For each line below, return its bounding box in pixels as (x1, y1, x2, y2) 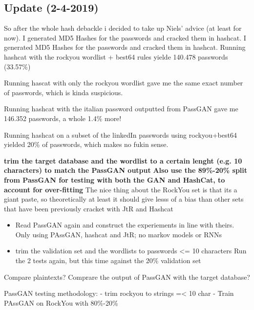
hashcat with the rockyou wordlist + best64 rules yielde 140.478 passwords (4, 51, 228, 62)
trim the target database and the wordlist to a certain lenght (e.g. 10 (4, 155, 242, 165)
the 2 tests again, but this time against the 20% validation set (15, 255, 201, 266)
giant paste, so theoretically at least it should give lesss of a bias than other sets (4, 194, 244, 204)
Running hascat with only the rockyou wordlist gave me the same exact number (4, 78, 243, 88)
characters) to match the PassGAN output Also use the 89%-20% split (4, 165, 248, 175)
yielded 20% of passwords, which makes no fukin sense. (4, 139, 169, 149)
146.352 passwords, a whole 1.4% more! (4, 113, 122, 123)
